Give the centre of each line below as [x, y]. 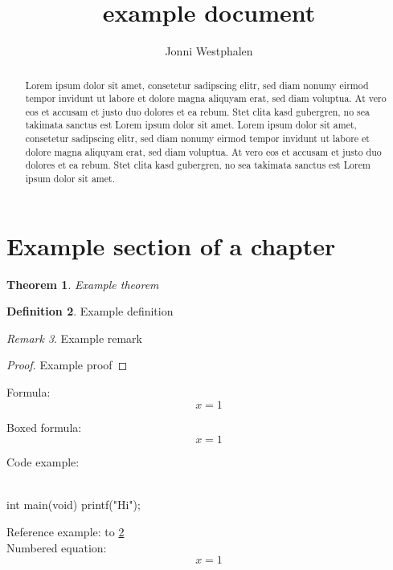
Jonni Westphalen [209, 51]
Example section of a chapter [171, 245]
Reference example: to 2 [65, 532]
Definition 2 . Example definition [90, 311]
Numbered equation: [57, 547]
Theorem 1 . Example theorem [83, 284]
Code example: [43, 462]
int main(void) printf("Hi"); [74, 505]
